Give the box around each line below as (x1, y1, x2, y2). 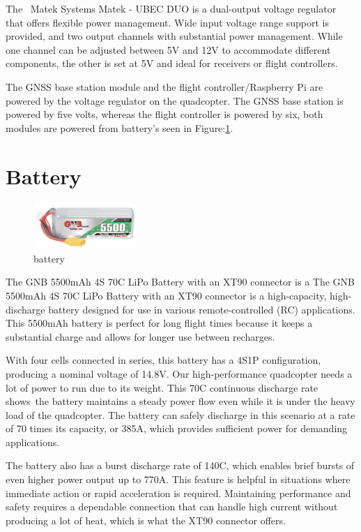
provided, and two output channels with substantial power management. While (6, 29, 343, 43)
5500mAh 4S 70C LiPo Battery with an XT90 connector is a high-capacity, (6, 288, 327, 302)
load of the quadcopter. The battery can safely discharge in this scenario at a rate (6, 407, 355, 422)
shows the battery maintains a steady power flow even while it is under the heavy (6, 394, 355, 408)
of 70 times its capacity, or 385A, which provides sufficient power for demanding (6, 421, 348, 436)
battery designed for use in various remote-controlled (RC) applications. (48, 302, 355, 316)
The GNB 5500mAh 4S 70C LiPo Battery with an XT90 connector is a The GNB (6, 274, 355, 289)
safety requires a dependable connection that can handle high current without (6, 499, 338, 514)
